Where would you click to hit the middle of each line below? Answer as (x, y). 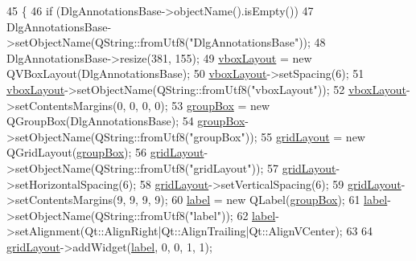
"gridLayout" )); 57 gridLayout (263, 167)
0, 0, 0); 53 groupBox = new (200, 105)
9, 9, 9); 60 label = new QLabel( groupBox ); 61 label (259, 200)
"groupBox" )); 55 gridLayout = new (277, 136)
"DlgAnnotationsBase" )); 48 (257, 42)
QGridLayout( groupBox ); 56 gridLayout (105, 152)
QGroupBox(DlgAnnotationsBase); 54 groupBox (126, 121)
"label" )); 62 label (233, 215)
